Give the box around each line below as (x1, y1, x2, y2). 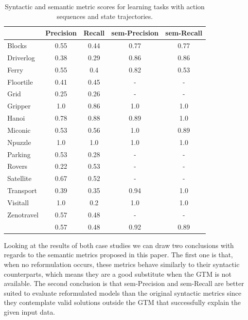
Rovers (7, 161, 28, 171)
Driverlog (7, 52, 35, 62)
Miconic (7, 124, 31, 135)
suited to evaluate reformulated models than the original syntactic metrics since (4, 287, 242, 298)
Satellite (7, 173, 32, 183)
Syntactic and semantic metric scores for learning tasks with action (5, 1, 205, 11)
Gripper (7, 101, 31, 111)
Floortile (7, 76, 33, 87)
